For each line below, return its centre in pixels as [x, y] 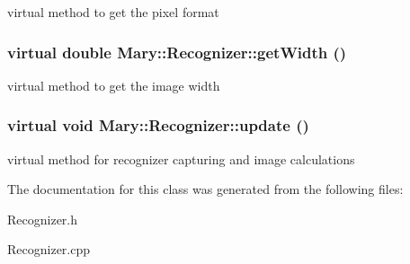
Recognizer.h [43, 219]
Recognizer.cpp [49, 249]
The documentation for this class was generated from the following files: [205, 189]
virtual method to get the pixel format [113, 12]
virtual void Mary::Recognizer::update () [158, 125]
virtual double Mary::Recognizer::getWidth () [177, 52]
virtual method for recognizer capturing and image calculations [181, 158]
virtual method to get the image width [114, 85]
